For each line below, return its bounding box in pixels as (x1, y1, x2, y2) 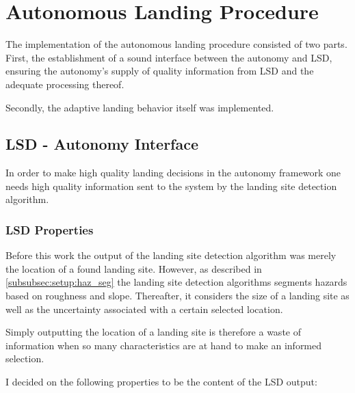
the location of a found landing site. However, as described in (5, 261, 262, 275)
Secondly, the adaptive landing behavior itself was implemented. (5, 100, 274, 114)
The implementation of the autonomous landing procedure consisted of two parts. (5, 37, 347, 51)
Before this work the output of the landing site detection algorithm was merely (5, 248, 337, 262)
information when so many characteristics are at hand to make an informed (5, 338, 322, 352)
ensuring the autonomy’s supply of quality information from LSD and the (5, 64, 314, 78)
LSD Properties (5, 221, 94, 238)
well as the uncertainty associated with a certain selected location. (5, 301, 283, 316)
